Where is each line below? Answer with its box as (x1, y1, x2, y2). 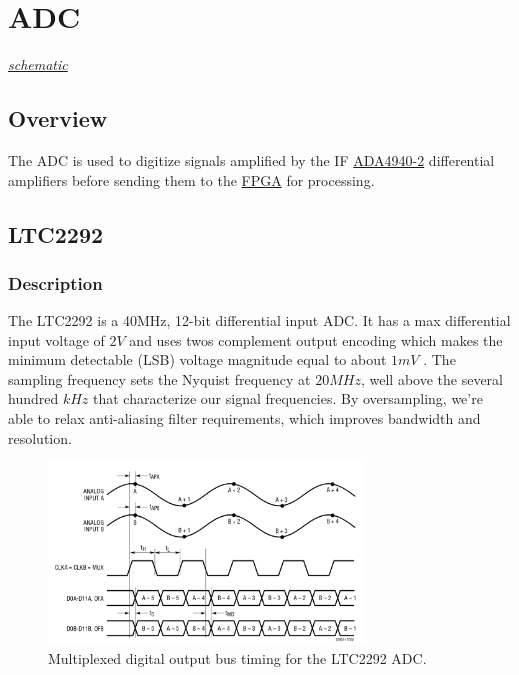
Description (8, 270, 103, 295)
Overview (8, 103, 108, 134)
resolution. (8, 427, 72, 448)
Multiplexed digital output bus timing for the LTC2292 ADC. (48, 648, 427, 669)
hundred (8, 388, 59, 409)
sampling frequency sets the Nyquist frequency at (8, 368, 311, 389)
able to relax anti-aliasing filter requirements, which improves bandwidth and (8, 408, 481, 429)
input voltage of (8, 329, 105, 350)
